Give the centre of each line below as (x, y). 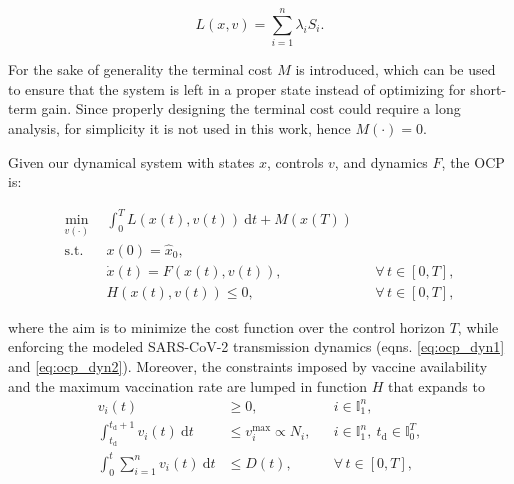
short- (488, 88)
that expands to (436, 385)
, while (478, 326)
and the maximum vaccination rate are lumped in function (188, 385)
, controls (295, 161)
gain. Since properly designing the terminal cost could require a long (251, 108)
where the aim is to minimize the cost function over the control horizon (226, 326)
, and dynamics (381, 161)
